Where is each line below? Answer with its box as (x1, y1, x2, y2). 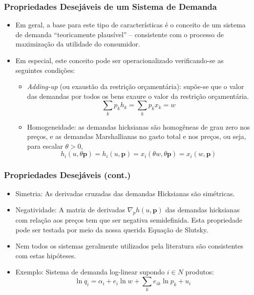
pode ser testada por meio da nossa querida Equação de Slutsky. (15, 224, 209, 234)
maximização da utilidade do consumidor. (15, 39, 140, 49)
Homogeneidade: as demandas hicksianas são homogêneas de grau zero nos (27, 121, 250, 132)
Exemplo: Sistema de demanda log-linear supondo (15, 267, 165, 277)
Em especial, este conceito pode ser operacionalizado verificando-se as (15, 55, 224, 65)
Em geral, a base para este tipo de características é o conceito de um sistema (15, 20, 246, 30)
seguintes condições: (15, 65, 75, 75)
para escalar (27, 140, 63, 151)
